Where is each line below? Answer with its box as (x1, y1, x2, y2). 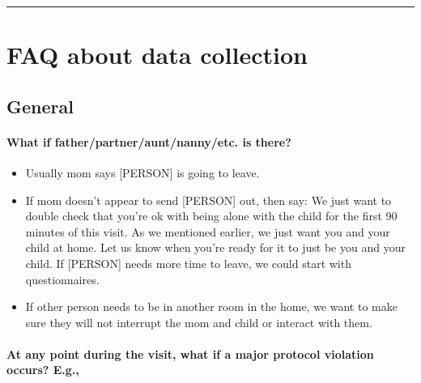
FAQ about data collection (6, 38, 308, 71)
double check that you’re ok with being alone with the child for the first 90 (25, 207, 398, 224)
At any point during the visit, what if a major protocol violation (6, 345, 374, 362)
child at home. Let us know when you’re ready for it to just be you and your (25, 239, 406, 256)
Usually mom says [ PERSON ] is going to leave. (25, 164, 260, 181)
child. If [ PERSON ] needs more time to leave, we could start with (25, 254, 351, 271)
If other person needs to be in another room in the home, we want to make (25, 298, 398, 315)
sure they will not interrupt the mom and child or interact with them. (25, 313, 372, 330)
